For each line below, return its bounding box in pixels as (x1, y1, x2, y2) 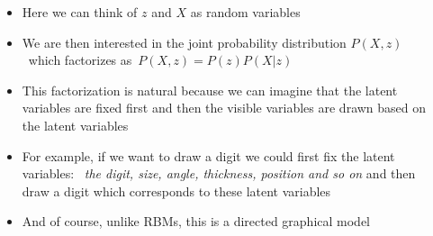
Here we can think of (22, 3, 138, 21)
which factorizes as (28, 50, 132, 69)
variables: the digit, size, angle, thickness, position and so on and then (22, 164, 416, 183)
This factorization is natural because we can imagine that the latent (22, 80, 398, 99)
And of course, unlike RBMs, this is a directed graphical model (22, 212, 370, 231)
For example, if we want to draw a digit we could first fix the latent (22, 146, 395, 165)
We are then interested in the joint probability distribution (22, 32, 347, 51)
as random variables (190, 3, 301, 21)
